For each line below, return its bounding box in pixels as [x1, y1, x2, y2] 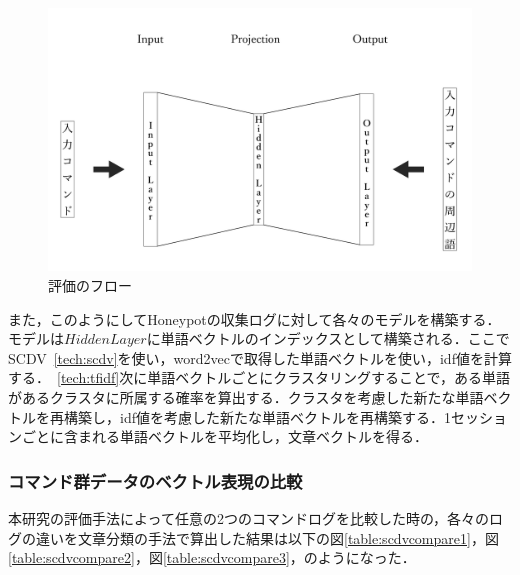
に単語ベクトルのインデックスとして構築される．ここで [146, 328, 510, 349]
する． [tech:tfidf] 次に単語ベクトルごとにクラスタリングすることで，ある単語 [8, 367, 510, 388]
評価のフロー [48, 274, 132, 295]
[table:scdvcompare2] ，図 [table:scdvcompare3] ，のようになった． [8, 547, 416, 568]
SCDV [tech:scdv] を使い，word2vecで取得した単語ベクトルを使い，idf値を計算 [8, 347, 512, 368]
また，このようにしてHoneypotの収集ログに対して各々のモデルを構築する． [8, 308, 501, 329]
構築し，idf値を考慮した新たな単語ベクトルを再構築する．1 [63, 406, 451, 427]
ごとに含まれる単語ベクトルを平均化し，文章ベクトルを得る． [21, 426, 428, 447]
